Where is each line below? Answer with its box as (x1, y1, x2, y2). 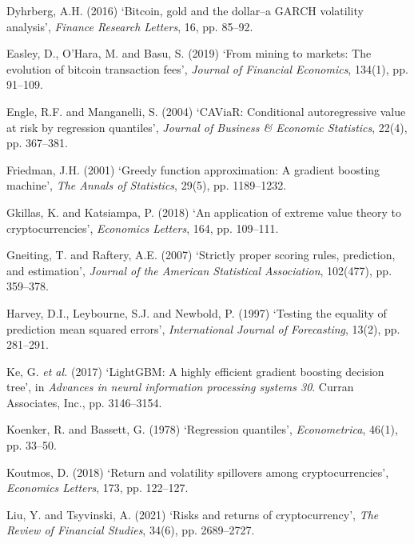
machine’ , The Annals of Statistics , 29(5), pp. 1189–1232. (6, 177, 287, 194)
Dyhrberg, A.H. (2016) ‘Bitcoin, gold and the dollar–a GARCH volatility (6, 2, 364, 18)
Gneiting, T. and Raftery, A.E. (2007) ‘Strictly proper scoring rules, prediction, (6, 246, 396, 263)
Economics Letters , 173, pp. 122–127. (6, 479, 189, 496)
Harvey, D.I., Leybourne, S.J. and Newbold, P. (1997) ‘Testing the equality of (6, 304, 387, 321)
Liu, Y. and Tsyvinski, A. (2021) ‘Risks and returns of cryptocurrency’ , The (6, 506, 379, 522)
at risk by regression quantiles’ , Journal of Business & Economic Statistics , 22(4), (6, 118, 408, 135)
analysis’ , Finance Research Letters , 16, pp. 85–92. (6, 18, 253, 34)
